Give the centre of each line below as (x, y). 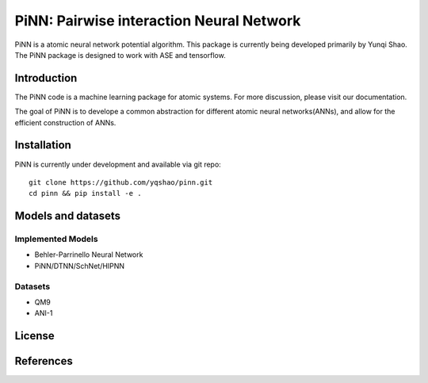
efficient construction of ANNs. (65, 122)
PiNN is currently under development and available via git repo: (118, 164)
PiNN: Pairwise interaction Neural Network (158, 21)
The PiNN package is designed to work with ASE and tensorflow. (120, 55)
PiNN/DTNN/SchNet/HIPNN (80, 266)
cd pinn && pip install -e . (85, 193)
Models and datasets (68, 216)
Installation (43, 146)
